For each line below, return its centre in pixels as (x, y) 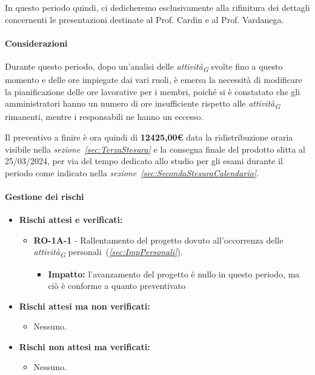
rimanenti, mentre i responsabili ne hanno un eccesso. (104, 117)
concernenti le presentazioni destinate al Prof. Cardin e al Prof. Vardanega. (144, 19)
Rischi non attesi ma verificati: (85, 346)
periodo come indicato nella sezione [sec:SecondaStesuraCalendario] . (132, 172)
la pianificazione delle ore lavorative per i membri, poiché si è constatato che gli (153, 91)
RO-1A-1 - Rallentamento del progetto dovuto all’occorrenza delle (158, 240)
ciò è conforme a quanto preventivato (117, 286)
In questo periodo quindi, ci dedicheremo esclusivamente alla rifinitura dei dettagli (157, 7)
